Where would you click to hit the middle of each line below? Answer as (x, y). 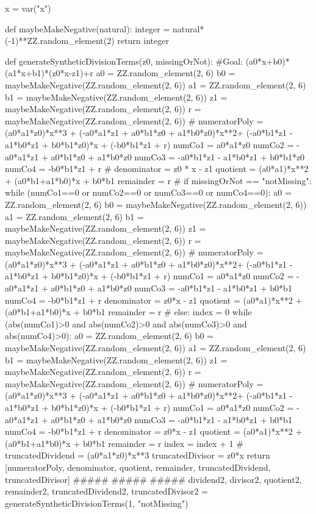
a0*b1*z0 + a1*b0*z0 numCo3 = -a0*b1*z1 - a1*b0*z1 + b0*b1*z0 (178, 156)
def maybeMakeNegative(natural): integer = (88, 28)
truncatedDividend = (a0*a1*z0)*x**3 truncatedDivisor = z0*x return (138, 455)
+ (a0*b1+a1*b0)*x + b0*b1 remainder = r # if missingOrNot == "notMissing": (158, 180)
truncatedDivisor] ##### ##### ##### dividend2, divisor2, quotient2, (153, 479)
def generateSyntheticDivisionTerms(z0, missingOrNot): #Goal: (124, 61)
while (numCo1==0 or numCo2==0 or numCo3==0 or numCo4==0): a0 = (148, 192)
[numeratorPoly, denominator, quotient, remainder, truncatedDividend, (138, 467)
